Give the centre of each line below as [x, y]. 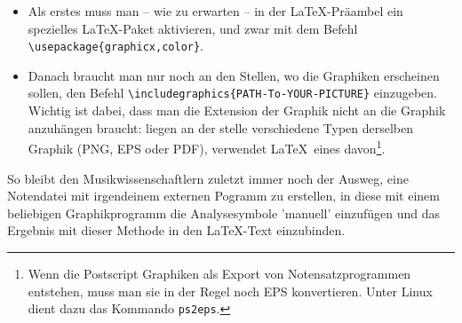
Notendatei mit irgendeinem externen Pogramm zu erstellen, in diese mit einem [223, 196]
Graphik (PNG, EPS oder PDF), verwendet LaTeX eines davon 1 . [207, 147]
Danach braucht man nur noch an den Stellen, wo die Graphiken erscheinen [234, 75]
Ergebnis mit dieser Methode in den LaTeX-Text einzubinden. [176, 230]
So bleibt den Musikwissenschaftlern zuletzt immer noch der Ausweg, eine [208, 178]
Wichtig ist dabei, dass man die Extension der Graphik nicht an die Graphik [237, 110]
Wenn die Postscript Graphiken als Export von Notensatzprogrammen [219, 273]
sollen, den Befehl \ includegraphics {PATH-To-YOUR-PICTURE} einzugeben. [232, 93]
